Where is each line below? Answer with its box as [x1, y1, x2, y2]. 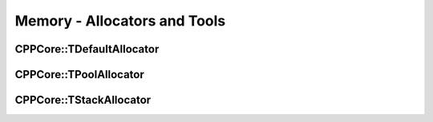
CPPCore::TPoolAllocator [14, 68, 144, 81]
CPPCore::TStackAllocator [14, 93, 152, 107]
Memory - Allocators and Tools [14, 12, 226, 30]
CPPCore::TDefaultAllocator [14, 42, 160, 56]
